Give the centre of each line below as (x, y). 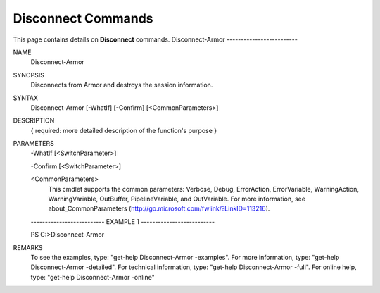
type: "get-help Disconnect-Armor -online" (93, 277)
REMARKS (28, 247)
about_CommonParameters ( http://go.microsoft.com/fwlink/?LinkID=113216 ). (159, 208)
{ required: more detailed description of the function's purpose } (124, 130)
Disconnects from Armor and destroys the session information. (122, 85)
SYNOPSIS (29, 75)
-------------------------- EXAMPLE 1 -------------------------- (122, 221)
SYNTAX (26, 98)
